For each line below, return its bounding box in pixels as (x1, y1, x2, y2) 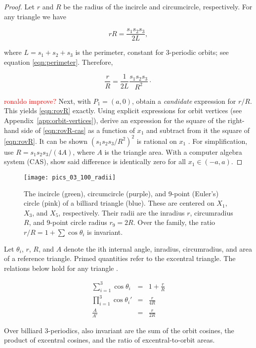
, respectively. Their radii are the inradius (58, 207, 185, 217)
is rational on (136, 135, 177, 146)
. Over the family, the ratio (133, 217, 215, 227)
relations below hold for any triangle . (4, 262, 118, 273)
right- (227, 115, 245, 126)
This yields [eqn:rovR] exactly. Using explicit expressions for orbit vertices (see (4, 105, 242, 116)
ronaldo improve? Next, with (4, 95, 91, 106)
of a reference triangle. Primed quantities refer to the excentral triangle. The (4, 253, 236, 263)
